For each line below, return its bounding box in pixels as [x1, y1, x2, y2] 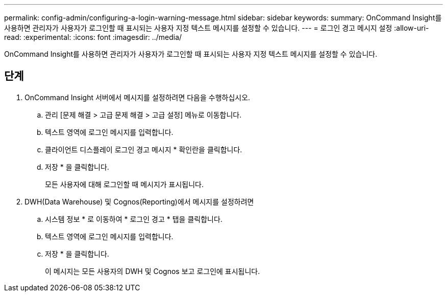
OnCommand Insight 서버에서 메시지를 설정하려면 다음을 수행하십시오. [24, 93, 251, 102]
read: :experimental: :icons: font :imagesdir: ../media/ [4, 33, 182, 41]
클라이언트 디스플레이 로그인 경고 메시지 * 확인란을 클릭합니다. [45, 145, 242, 154]
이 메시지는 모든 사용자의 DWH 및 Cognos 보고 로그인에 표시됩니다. [45, 266, 260, 276]
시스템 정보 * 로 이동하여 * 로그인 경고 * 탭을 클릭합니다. [45, 214, 222, 223]
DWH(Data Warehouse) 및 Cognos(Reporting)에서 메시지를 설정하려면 [24, 197, 254, 206]
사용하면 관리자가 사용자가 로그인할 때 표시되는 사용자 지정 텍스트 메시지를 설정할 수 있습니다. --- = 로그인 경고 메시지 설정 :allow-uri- [4, 24, 429, 32]
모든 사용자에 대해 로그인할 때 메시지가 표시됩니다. [45, 179, 204, 189]
